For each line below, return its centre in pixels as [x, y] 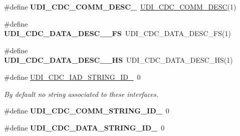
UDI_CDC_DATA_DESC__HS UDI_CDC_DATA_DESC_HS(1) [118, 60]
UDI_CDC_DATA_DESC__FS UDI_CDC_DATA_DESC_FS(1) [117, 33]
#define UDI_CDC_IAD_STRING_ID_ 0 [72, 77]
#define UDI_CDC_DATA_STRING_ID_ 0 [84, 127]
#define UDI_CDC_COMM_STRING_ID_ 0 [87, 111]
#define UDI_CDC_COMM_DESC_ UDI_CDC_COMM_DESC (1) [120, 7]
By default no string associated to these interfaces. [81, 94]
